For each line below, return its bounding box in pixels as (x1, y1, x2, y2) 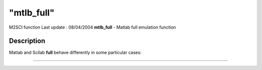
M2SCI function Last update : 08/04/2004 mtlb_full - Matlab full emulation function (9, 24, 176, 30)
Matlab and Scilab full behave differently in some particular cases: (9, 50, 142, 55)
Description (9, 37, 46, 45)
